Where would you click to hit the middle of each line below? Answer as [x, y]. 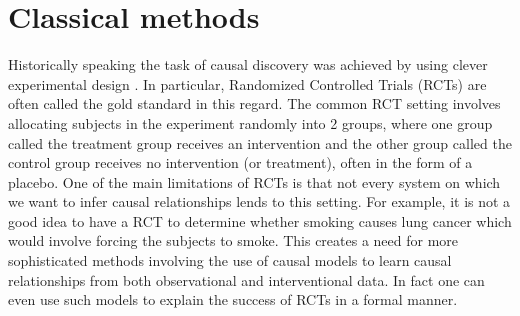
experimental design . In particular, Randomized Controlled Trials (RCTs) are [247, 83]
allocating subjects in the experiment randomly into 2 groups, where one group [250, 122]
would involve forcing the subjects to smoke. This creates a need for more [233, 240]
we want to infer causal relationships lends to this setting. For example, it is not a [259, 201]
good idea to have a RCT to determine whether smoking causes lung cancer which [260, 220]
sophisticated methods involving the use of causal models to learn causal [230, 260]
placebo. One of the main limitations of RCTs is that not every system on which [254, 181]
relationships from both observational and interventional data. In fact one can [246, 279]
